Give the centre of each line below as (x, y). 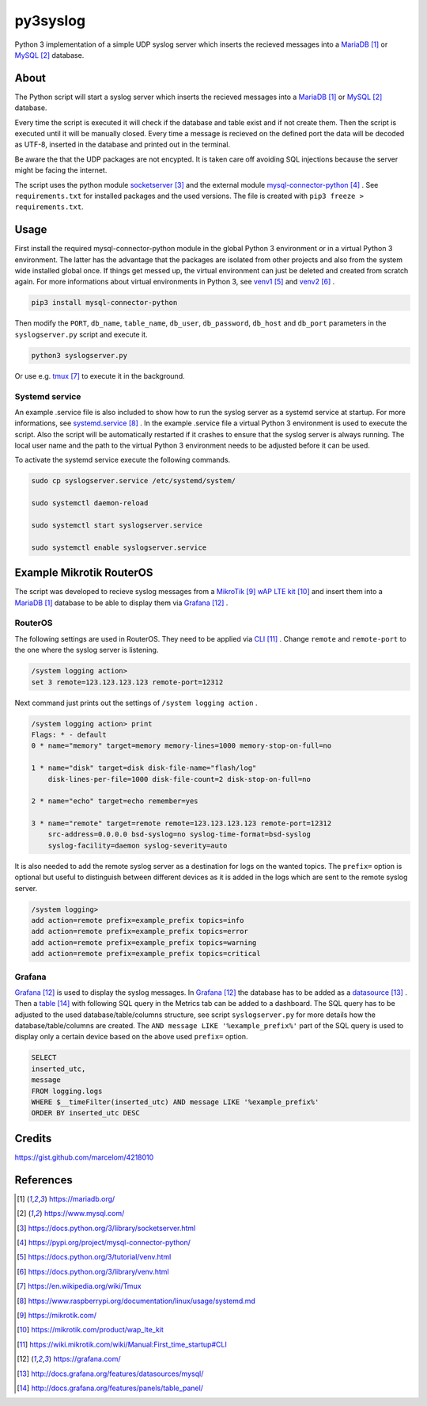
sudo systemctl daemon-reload (90, 503)
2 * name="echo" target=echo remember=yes (115, 801)
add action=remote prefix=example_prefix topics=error (140, 932)
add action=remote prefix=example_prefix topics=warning (144, 942)
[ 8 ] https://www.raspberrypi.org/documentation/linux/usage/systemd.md (136, 1301)
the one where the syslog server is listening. (87, 650)
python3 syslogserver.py (79, 355)
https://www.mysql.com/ (84, 1214)
